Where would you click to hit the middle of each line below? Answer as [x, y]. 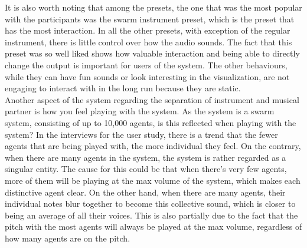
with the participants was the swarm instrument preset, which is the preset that [150, 19]
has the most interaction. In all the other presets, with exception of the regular [148, 30]
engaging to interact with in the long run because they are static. [123, 88]
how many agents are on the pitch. [68, 238]
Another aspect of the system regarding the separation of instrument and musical [152, 99]
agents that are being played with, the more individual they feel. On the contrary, [153, 146]
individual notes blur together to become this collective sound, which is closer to [150, 204]
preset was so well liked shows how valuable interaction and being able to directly [152, 53]
